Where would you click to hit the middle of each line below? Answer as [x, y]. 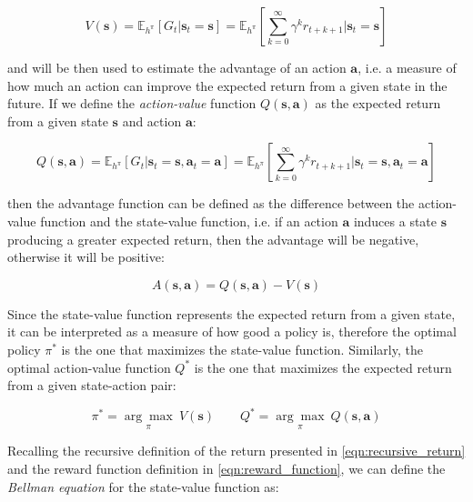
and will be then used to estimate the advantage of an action [177, 67]
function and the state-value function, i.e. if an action [189, 221]
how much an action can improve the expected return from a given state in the [227, 85]
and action [152, 120]
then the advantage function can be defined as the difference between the [211, 203]
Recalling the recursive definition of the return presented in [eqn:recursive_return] [236, 451]
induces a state [395, 221]
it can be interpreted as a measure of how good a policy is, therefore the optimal [232, 331]
